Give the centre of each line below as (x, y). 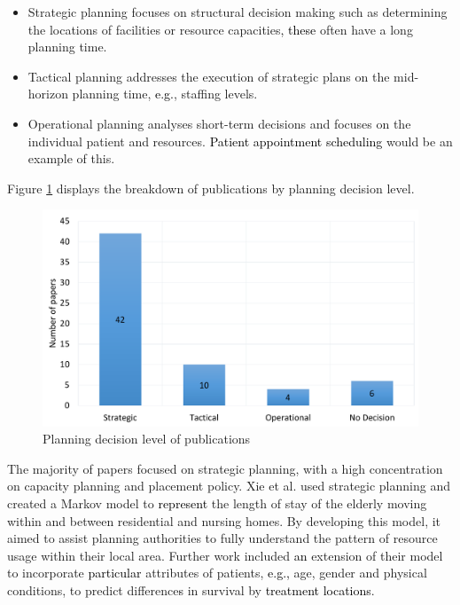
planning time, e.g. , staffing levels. (165, 94)
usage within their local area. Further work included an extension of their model (225, 555)
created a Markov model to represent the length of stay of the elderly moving (217, 503)
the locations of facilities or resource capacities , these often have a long (220, 29)
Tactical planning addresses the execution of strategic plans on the (209, 76)
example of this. (71, 158)
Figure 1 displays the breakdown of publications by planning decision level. (211, 188)
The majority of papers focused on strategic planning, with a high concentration (225, 468)
